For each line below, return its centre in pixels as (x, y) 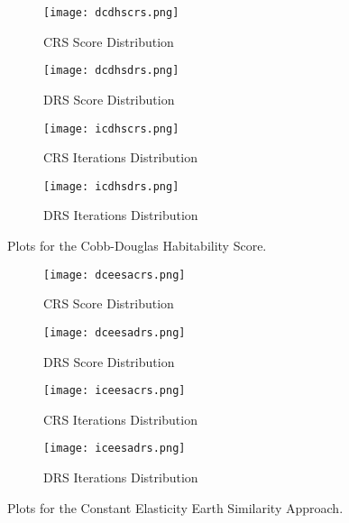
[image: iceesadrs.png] (115, 449)
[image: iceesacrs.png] (115, 391)
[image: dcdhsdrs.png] (111, 71)
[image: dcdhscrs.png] (111, 13)
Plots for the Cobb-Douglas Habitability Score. (137, 245)
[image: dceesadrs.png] (115, 332)
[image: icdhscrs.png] (111, 128)
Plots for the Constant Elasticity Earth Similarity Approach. (175, 507)
